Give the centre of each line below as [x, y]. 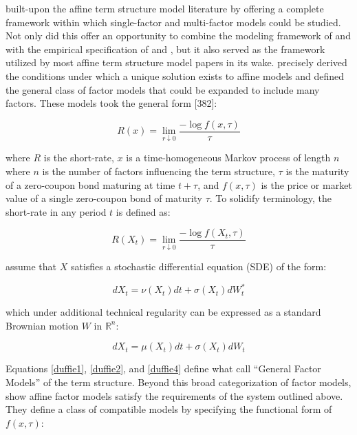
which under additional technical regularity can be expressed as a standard [163, 312]
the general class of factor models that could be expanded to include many [163, 89]
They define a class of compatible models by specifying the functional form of [169, 409]
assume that [31, 266]
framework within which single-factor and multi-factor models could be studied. [173, 22]
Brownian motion [42, 325]
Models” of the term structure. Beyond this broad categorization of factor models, [178, 382]
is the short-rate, [79, 158]
